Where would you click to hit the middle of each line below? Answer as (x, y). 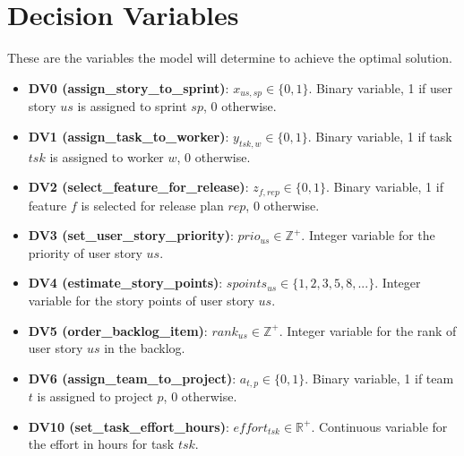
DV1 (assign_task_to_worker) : (129, 136)
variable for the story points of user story (141, 300)
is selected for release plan (152, 205)
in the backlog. (145, 348)
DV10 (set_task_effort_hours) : (129, 426)
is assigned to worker (107, 156)
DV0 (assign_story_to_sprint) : (129, 87)
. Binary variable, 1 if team (379, 378)
